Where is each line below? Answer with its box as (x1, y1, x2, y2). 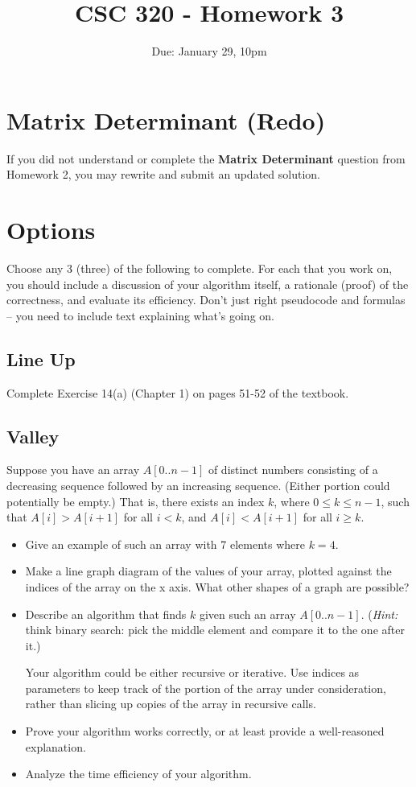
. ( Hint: (360, 605, 398, 622)
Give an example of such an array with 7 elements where (25, 535, 306, 552)
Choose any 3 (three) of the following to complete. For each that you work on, (6, 259, 393, 276)
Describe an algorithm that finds (25, 605, 187, 622)
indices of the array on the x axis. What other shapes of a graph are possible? (25, 578, 410, 595)
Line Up (6, 346, 76, 371)
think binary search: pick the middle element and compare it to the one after (25, 621, 405, 638)
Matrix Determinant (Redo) (6, 103, 326, 136)
